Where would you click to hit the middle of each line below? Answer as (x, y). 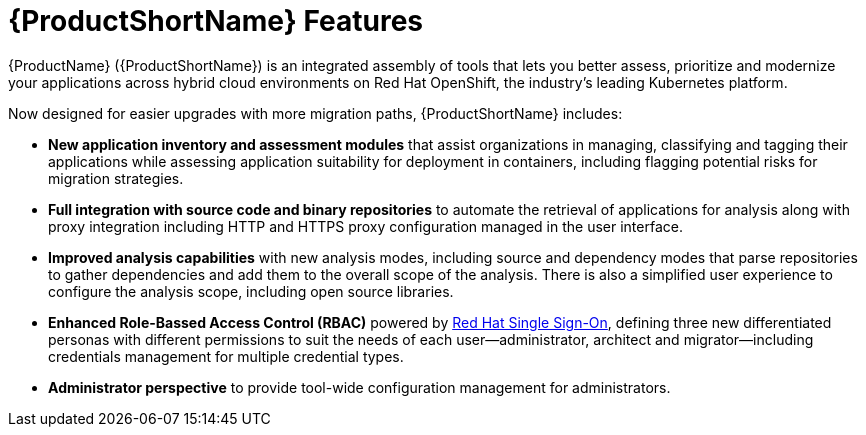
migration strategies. (116, 178)
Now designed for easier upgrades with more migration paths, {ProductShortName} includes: (315, 113)
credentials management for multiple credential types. (226, 356)
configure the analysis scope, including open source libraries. (251, 291)
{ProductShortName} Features (216, 21)
